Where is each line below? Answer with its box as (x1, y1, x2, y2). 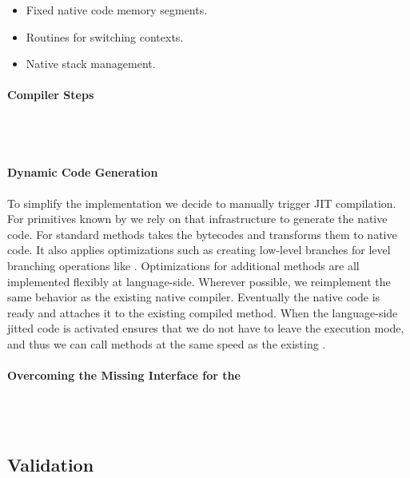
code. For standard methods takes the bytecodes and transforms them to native (7, 225, 397, 242)
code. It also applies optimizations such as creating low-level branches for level (7, 241, 391, 258)
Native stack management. (26, 55, 156, 72)
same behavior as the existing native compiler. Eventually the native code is (7, 289, 380, 305)
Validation (7, 452, 94, 476)
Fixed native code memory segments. (26, 2, 208, 18)
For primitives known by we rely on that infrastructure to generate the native (7, 210, 388, 227)
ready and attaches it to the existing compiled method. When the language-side (7, 304, 398, 321)
